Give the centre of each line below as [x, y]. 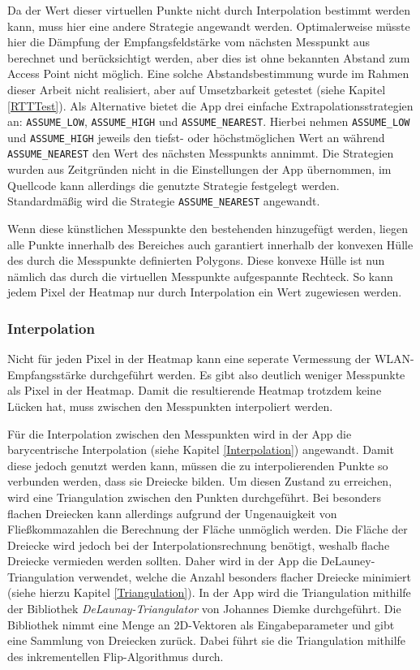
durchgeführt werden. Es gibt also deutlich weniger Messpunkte [247, 374]
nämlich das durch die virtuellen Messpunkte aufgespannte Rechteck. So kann [200, 276]
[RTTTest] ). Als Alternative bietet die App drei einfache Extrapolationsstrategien [210, 105]
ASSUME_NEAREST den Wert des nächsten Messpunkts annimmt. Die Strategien [201, 153]
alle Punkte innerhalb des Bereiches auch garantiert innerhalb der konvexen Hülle [210, 244]
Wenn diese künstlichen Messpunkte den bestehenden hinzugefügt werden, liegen [208, 228]
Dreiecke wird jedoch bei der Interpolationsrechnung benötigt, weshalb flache [199, 545]
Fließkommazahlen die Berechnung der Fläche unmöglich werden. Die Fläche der [208, 529]
